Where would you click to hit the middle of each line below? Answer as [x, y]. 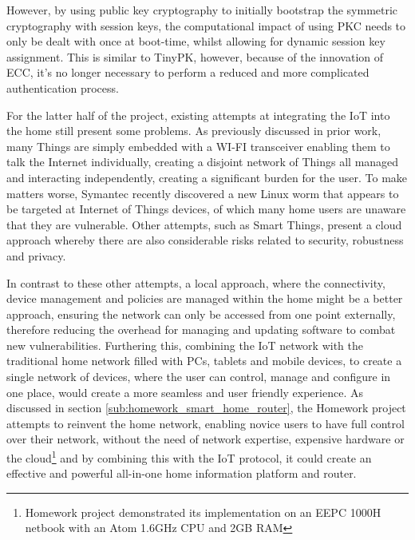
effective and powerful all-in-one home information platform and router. [182, 473]
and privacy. [36, 255]
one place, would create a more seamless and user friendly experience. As [185, 392]
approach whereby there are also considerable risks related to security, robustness [205, 240]
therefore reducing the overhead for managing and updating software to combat [201, 330]
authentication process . [63, 87]
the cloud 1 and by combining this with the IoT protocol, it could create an [189, 457]
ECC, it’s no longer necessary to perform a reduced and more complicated [188, 72]
